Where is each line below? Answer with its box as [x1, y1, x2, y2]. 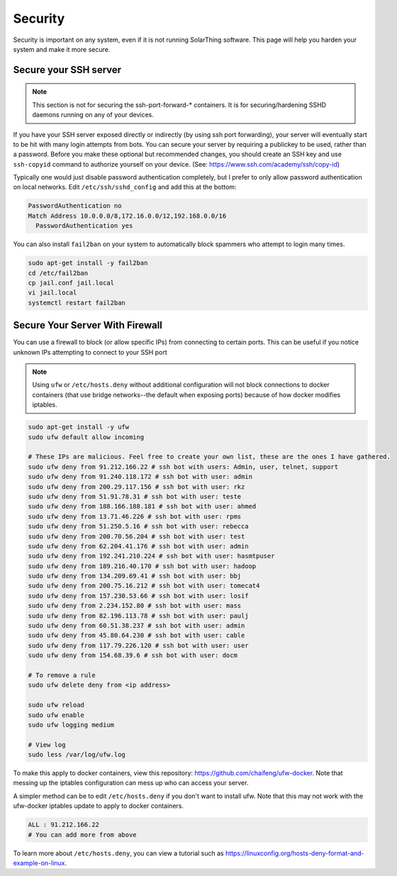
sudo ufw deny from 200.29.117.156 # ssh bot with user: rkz [28, 482, 245, 491]
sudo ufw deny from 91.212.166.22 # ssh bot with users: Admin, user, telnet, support [28, 462, 339, 471]
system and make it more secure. [13, 45, 111, 53]
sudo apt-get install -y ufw [28, 423, 130, 431]
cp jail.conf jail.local [28, 279, 115, 287]
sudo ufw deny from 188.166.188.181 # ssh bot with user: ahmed [28, 502, 257, 511]
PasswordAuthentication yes [35, 222, 133, 230]
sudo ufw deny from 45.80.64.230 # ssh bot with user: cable [28, 631, 245, 640]
